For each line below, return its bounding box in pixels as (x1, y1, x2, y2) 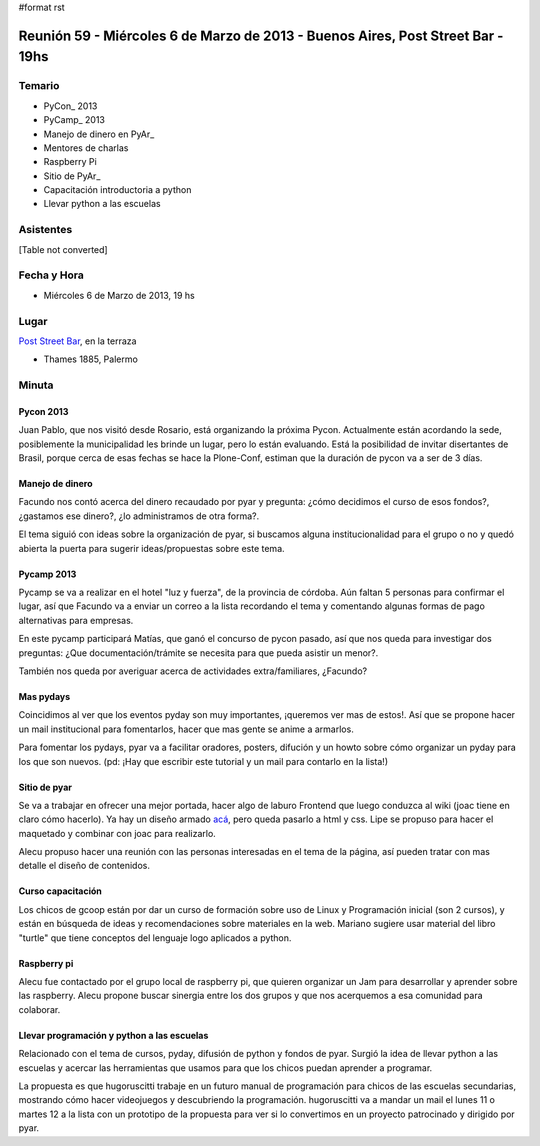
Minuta (18, 378, 54, 392)
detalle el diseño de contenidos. (18, 860, 150, 872)
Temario (18, 79, 60, 93)
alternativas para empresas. (18, 614, 134, 626)
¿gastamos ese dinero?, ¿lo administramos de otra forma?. (18, 510, 260, 522)
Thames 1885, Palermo (43, 353, 139, 365)
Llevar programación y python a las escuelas (18, 1029, 209, 1041)
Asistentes (18, 223, 73, 237)
